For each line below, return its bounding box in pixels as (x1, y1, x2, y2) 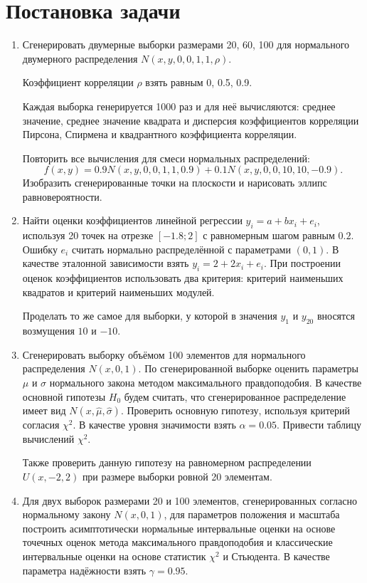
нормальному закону (22, 507, 111, 522)
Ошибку (22, 241, 58, 256)
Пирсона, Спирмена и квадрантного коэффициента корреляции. (22, 127, 297, 142)
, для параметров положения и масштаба (164, 507, 340, 522)
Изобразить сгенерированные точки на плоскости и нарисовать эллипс (22, 175, 327, 190)
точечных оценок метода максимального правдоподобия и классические (22, 535, 333, 550)
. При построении (263, 256, 341, 271)
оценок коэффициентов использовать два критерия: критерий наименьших (22, 271, 344, 285)
